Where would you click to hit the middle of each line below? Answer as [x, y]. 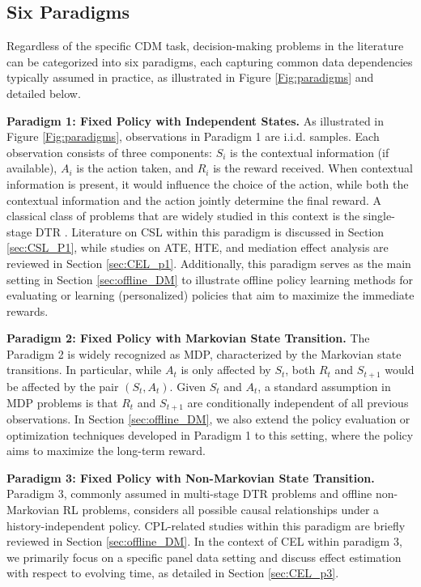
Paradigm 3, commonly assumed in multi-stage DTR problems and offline [189, 493]
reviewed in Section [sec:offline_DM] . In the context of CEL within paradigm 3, [204, 541]
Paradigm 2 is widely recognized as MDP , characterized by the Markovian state [204, 353]
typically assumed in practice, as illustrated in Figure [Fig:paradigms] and [190, 77]
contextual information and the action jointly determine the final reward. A [194, 200]
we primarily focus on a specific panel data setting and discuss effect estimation [204, 557]
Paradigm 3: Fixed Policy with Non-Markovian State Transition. [191, 477]
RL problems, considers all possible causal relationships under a [221, 509]
